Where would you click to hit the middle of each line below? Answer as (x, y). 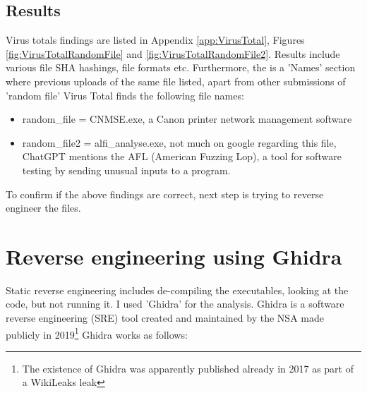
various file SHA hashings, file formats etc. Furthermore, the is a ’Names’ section (181, 67)
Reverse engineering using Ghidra (174, 256)
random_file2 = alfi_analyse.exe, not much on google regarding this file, (179, 142)
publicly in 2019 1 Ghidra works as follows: (97, 333)
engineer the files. (43, 208)
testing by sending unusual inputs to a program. (126, 170)
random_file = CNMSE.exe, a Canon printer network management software (187, 119)
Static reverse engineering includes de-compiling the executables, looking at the (177, 290)
